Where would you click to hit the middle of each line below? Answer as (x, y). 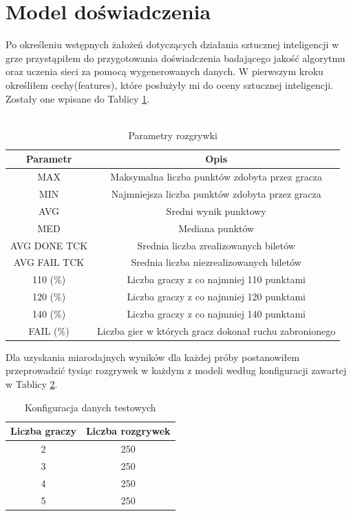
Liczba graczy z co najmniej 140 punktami (216, 313)
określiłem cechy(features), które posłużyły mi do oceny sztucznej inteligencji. (170, 84)
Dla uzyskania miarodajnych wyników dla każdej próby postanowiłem (153, 357)
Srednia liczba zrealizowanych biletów (216, 245)
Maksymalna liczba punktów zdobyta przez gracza (216, 177)
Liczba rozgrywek (128, 431)
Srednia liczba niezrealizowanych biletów (216, 262)
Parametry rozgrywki (173, 135)
